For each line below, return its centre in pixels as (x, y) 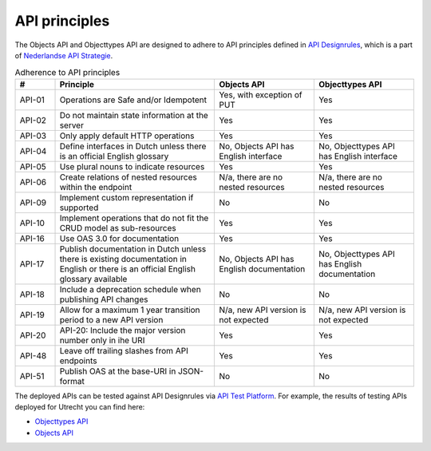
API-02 (33, 120)
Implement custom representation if (127, 197)
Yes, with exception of (261, 94)
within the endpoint (96, 187)
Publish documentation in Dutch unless (133, 249)
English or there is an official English (127, 269)
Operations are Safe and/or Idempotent (133, 100)
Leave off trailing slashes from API (124, 350)
